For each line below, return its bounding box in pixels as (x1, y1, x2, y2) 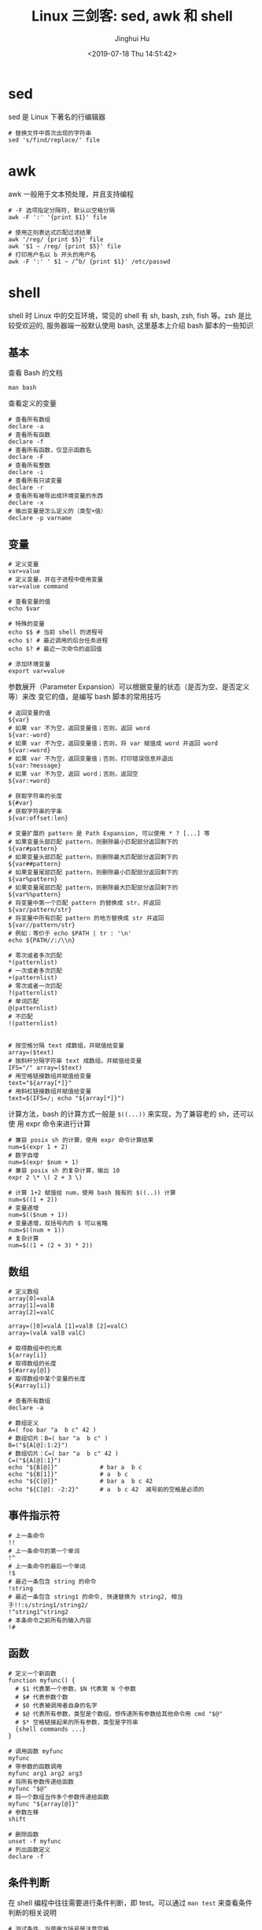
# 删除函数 (8, 1830, 39, 1839)
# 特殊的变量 (8, 620, 45, 628)
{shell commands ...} (15, 1725, 87, 1733)
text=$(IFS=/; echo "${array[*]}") (8, 1095, 125, 1102)
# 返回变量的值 (8, 709, 51, 717)
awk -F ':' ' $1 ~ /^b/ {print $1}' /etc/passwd (8, 257, 171, 265)
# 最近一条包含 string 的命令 (8, 1577, 97, 1585)
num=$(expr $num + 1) (8, 1158, 79, 1166)
